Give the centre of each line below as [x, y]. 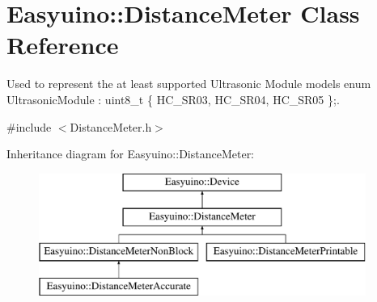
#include [29, 126]
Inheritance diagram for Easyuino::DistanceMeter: [131, 154]
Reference [63, 45]
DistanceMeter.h [111, 126]
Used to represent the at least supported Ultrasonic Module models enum [189, 84]
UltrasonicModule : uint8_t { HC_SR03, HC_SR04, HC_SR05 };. [173, 99]
